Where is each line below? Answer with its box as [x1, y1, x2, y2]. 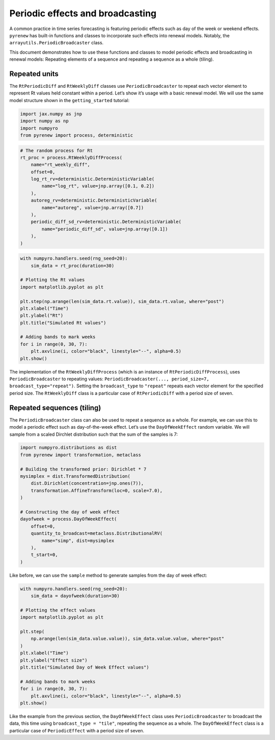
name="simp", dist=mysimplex [41, 537, 115, 544]
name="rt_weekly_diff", [31, 162, 90, 168]
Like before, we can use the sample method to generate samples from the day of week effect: [9, 572, 207, 578]
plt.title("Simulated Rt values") [20, 319, 106, 326]
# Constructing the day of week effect [20, 509, 120, 515]
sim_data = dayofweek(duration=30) [31, 593, 120, 599]
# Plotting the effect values [20, 607, 96, 613]
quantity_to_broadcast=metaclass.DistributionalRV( [31, 531, 163, 536]
